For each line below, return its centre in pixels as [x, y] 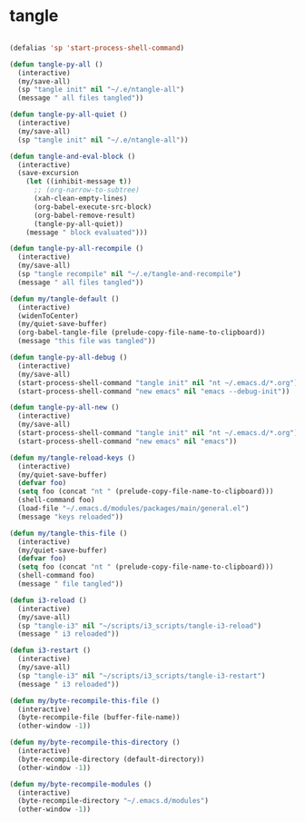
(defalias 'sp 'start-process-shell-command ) [97, 48]
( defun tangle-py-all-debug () [69, 358]
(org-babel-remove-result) [84, 215]
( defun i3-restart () [50, 650]
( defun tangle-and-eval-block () [73, 156]
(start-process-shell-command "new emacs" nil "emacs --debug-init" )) [154, 391]
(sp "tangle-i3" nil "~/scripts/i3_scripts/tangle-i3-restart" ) [142, 676]
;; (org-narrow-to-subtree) [87, 190]
